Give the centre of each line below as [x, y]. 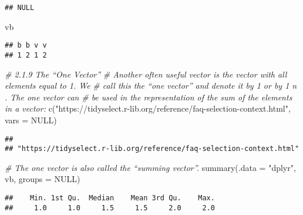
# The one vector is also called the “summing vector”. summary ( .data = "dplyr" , [150, 167]
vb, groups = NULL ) [43, 179]
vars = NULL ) [31, 120]
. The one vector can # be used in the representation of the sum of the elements [149, 97]
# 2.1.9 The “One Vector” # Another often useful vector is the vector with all [146, 74]
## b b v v [26, 46]
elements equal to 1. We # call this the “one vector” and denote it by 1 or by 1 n [151, 85]
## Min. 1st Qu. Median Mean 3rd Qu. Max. [110, 198]
